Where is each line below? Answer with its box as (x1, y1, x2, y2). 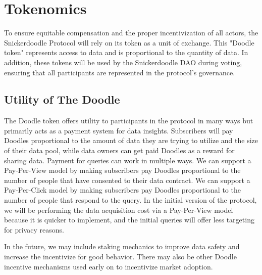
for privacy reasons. (4, 224, 64, 235)
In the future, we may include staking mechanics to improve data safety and (4, 241, 240, 252)
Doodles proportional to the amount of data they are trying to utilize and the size (4, 135, 258, 146)
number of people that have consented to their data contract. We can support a (4, 174, 250, 185)
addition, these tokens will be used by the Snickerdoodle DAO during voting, (4, 57, 242, 67)
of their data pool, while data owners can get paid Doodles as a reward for (4, 145, 235, 156)
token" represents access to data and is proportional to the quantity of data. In (4, 47, 248, 58)
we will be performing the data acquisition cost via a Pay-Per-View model (4, 204, 233, 215)
